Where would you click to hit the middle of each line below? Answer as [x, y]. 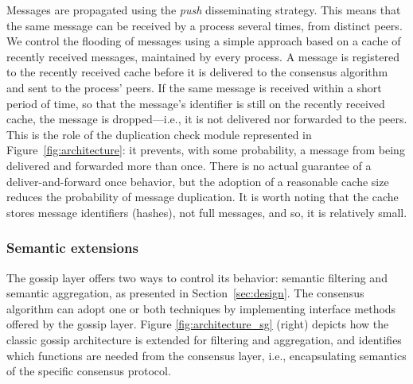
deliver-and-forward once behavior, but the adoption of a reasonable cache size [198, 181]
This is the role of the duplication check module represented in [159, 134]
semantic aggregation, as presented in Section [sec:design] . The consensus [185, 293]
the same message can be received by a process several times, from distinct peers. [205, 25]
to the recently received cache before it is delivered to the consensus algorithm [197, 72]
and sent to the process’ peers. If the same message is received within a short [194, 87]
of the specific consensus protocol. [89, 371]
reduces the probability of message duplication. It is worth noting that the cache [203, 197]
